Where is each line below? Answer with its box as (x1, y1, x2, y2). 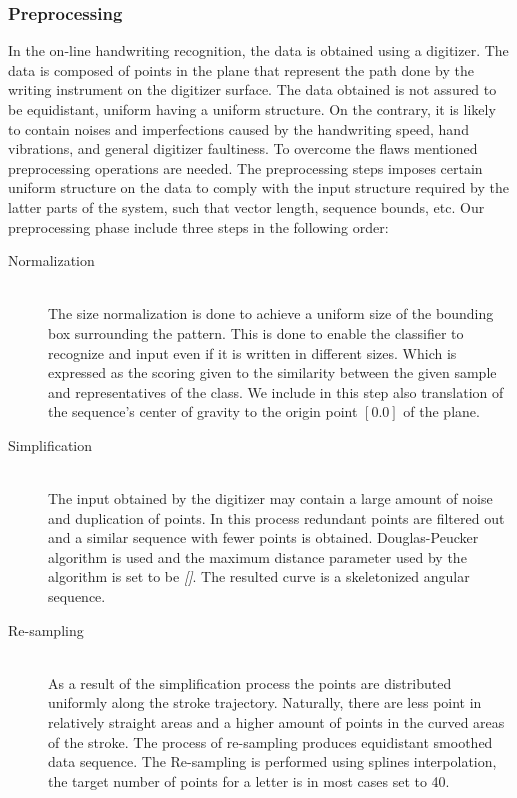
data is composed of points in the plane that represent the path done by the (8, 59, 474, 80)
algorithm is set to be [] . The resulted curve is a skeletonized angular (48, 566, 470, 587)
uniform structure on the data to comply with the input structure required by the (8, 177, 509, 198)
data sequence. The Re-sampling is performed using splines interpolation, (48, 751, 497, 772)
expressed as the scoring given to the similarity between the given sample (48, 362, 497, 383)
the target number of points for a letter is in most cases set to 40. (48, 770, 450, 791)
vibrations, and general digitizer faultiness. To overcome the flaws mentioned (8, 138, 478, 159)
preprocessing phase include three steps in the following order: (8, 216, 389, 237)
